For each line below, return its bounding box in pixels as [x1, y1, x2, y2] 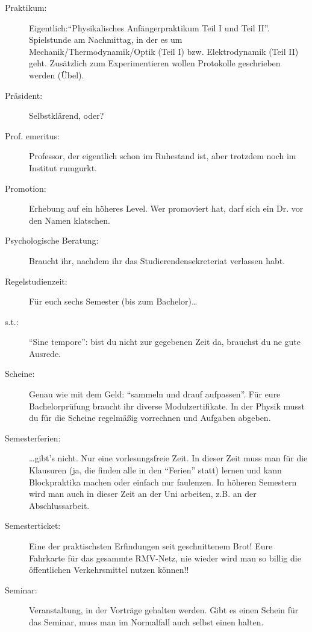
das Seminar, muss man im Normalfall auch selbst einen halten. [29, 615, 264, 628]
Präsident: [5, 89, 43, 101]
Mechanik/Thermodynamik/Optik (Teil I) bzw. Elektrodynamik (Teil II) [29, 45, 299, 57]
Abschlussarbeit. [29, 499, 90, 511]
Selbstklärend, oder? [29, 109, 104, 122]
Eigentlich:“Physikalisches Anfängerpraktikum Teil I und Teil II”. [29, 21, 270, 34]
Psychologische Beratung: [5, 234, 99, 247]
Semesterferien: [5, 431, 61, 444]
